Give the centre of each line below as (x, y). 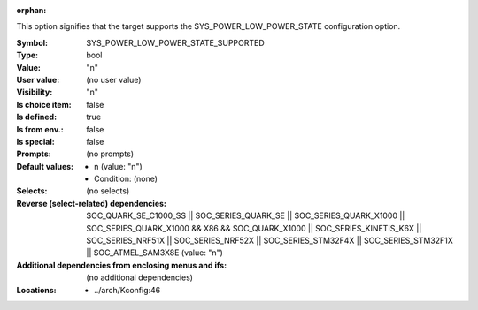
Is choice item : (44, 104)
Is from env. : (40, 129)
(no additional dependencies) (140, 277)
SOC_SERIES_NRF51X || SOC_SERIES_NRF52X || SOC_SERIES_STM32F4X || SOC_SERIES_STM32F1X (270, 241)
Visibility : (35, 92)
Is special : (35, 141)
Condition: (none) (126, 179)
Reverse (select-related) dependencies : (92, 203)
